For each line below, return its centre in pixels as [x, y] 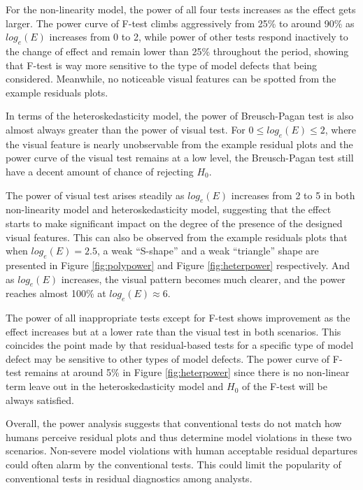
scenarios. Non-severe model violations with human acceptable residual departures [182, 451]
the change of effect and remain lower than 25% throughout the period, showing [177, 51]
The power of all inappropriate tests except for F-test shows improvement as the [178, 318]
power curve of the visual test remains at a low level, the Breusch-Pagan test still [180, 158]
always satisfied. [40, 399]
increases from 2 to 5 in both [293, 195]
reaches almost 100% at [56, 293]
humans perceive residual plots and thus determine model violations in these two [179, 437]
